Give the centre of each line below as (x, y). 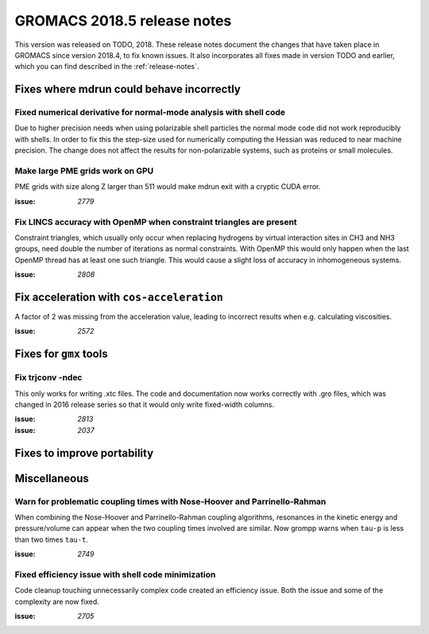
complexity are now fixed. (57, 601)
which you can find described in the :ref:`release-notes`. (107, 67)
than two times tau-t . (52, 539)
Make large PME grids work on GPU (84, 171)
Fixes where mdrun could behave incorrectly (128, 89)
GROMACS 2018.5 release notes (123, 21)
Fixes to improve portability (84, 453)
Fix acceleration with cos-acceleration (119, 297)
